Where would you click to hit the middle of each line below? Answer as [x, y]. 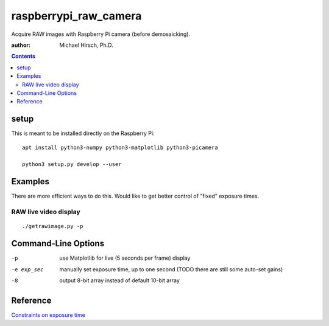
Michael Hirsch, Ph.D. [87, 45]
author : [21, 45]
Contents [23, 56]
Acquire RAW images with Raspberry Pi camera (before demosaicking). [101, 34]
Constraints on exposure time [48, 315]
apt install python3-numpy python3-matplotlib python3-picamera [120, 147]
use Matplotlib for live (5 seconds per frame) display [125, 258]
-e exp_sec [27, 269]
